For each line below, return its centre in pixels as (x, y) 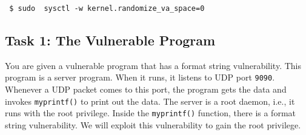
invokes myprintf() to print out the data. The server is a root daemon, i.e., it (150, 101)
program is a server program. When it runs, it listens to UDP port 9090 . (140, 77)
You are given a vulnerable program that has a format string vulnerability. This (153, 65)
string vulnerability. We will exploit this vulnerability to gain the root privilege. (153, 125)
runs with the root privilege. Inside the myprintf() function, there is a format (151, 113)
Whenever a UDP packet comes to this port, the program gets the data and (146, 89)
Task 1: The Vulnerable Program (110, 40)
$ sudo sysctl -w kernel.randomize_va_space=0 (107, 8)
